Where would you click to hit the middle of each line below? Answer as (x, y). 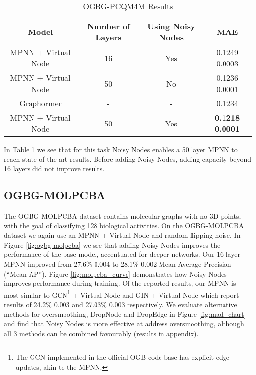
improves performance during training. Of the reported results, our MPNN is (120, 283)
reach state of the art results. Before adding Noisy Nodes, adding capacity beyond (128, 159)
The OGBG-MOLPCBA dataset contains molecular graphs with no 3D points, (123, 215)
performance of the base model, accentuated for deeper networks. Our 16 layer (122, 254)
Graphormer (40, 103)
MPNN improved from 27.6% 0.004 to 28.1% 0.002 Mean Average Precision (118, 264)
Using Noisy (171, 26)
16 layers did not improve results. (54, 169)
